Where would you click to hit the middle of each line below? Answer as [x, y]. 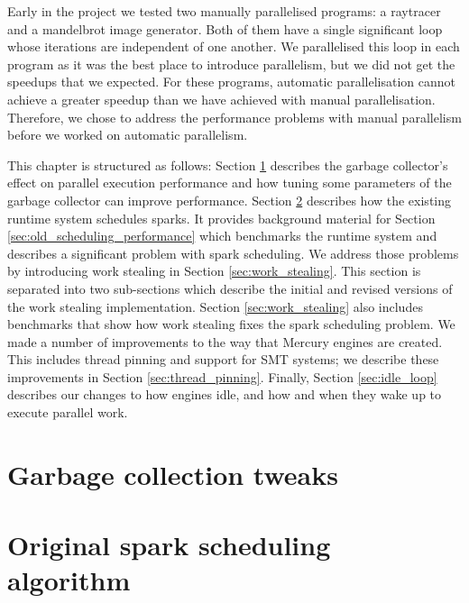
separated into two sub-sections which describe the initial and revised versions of [230, 288]
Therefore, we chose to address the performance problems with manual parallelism [234, 117]
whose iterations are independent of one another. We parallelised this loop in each [234, 46]
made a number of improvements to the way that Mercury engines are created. [225, 341]
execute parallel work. [68, 412]
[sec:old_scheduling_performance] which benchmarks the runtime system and [222, 236]
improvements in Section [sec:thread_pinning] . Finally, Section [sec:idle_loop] [222, 376]
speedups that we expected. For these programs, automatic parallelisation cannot [231, 82]
